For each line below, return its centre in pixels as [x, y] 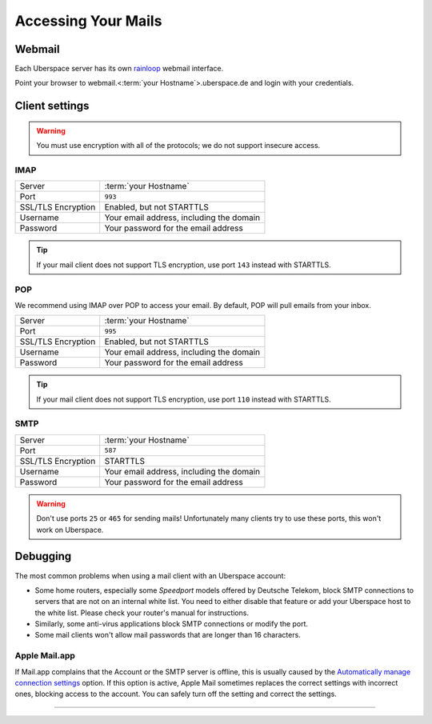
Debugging [43, 556]
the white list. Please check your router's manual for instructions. [142, 613]
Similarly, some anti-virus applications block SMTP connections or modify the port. [171, 624]
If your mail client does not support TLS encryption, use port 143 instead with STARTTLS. [184, 265]
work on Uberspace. [70, 530]
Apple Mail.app [45, 656]
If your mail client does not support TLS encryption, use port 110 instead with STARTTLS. [184, 399]
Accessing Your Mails [88, 21]
